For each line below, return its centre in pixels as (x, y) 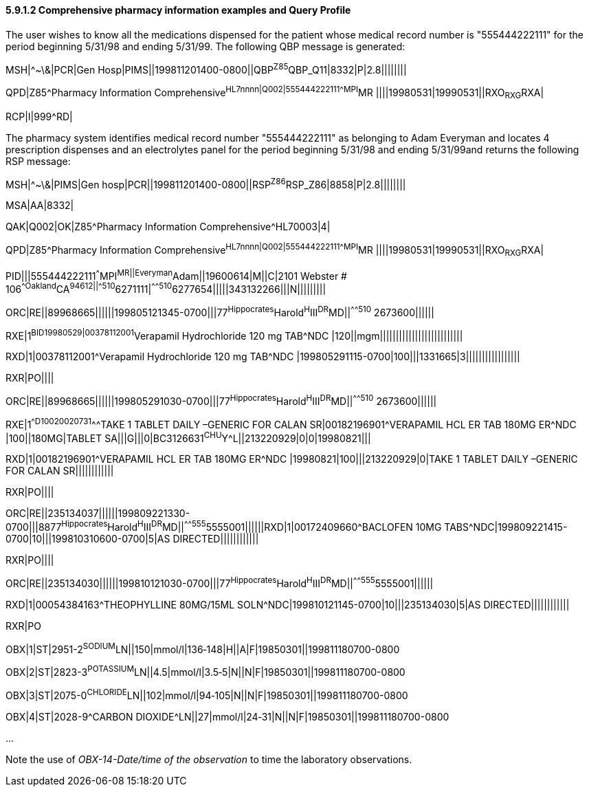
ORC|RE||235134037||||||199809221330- (98, 514)
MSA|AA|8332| (40, 206)
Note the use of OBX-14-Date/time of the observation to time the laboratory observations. (209, 759)
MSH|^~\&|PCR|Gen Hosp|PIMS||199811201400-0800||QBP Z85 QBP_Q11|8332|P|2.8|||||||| (206, 68)
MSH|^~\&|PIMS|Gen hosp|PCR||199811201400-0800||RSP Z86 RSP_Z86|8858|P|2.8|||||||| (206, 183)
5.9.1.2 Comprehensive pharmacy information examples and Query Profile (178, 10)
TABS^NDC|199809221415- (506, 527)
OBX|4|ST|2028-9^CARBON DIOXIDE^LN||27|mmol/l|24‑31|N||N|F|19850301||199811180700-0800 (227, 716)
